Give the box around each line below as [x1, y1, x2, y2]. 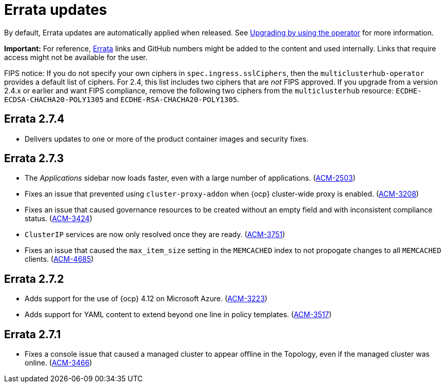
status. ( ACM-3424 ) [25, 214, 92, 223]
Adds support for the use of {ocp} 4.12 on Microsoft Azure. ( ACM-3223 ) [25, 294, 267, 303]
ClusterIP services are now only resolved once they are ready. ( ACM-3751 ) [25, 230, 285, 239]
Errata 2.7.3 [4, 152, 64, 165]
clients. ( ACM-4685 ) [25, 255, 94, 264]
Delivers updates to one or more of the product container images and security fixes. [25, 134, 308, 143]
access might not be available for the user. [4, 52, 148, 62]
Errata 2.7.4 [4, 112, 65, 126]
